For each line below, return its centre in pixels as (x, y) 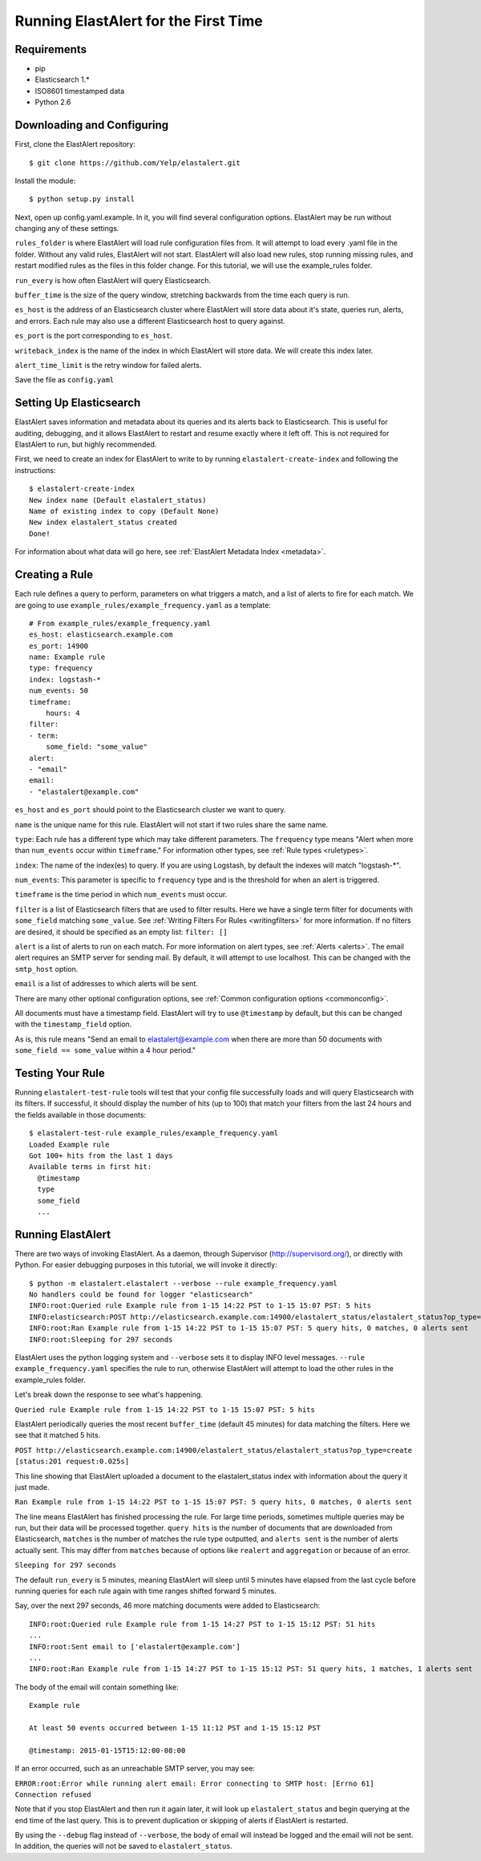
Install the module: (45, 180)
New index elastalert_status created (103, 522)
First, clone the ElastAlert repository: (75, 144)
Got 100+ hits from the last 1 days (101, 1156)
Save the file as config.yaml (65, 380)
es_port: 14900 (59, 646)
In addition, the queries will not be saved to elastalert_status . (124, 1846)
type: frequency (61, 668)
